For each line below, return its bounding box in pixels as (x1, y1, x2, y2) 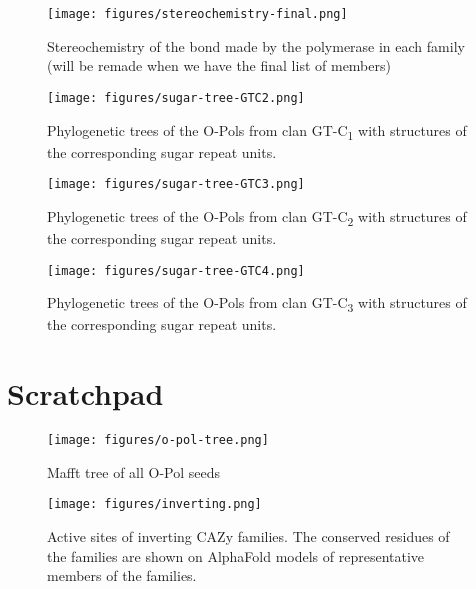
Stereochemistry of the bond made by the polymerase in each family (47, 35, 465, 56)
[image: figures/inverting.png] (47, 497, 262, 512)
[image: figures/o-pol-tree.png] (47, 433, 269, 448)
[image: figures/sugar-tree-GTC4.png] (47, 263, 305, 278)
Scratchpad (7, 373, 164, 414)
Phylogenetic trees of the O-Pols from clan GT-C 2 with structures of (47, 205, 467, 229)
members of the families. (47, 565, 197, 586)
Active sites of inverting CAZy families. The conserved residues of (47, 526, 450, 546)
